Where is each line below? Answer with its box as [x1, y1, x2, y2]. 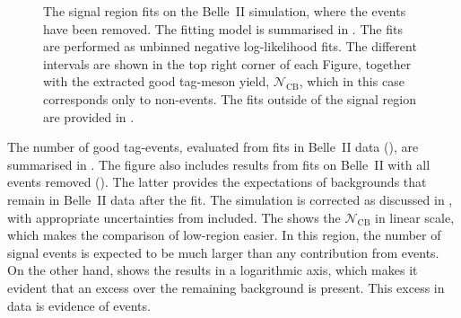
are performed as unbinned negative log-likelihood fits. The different [43, 37, 417, 56]
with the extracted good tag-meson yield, [43, 72, 270, 91]
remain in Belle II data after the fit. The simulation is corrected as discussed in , [7, 190, 453, 208]
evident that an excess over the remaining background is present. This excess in [7, 278, 445, 296]
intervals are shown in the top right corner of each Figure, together [43, 54, 412, 73]
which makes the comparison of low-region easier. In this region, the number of [7, 225, 441, 244]
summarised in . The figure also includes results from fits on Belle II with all [7, 155, 431, 173]
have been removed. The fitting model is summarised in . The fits [43, 19, 403, 38]
